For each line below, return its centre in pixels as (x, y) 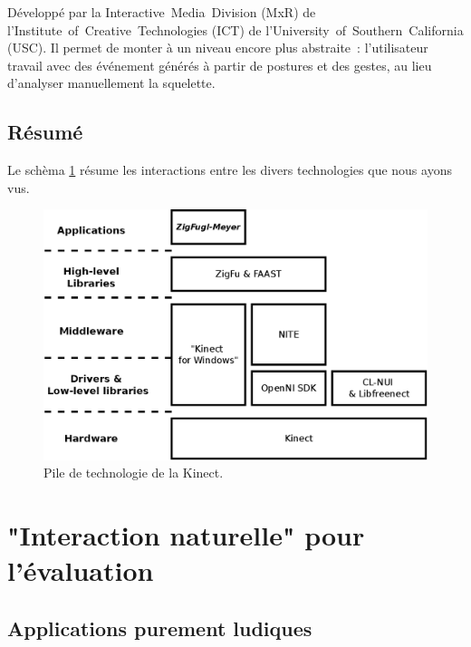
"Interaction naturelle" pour (186, 534)
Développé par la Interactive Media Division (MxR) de (162, 12)
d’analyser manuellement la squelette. (111, 83)
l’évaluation (81, 570)
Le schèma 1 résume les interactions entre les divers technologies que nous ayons (230, 170)
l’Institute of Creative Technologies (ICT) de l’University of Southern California (235, 29)
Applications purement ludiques (160, 628)
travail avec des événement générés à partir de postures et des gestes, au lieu (220, 65)
